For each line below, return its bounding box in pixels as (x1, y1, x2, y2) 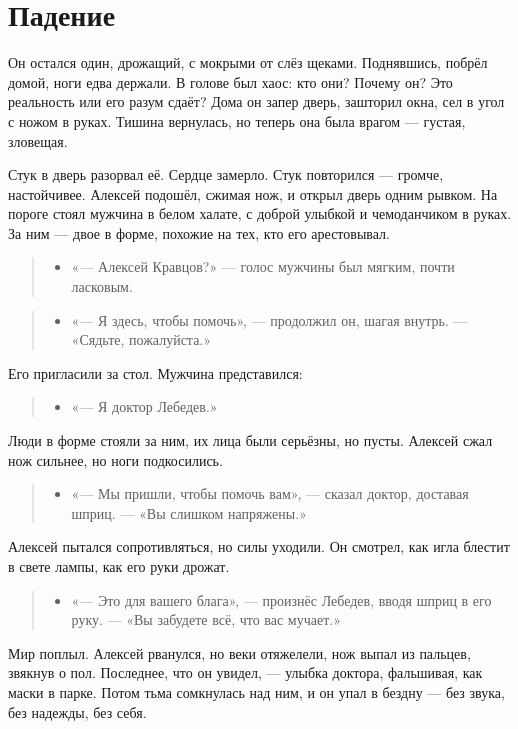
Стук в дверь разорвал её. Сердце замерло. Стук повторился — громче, (8, 164, 444, 185)
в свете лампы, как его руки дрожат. (8, 556, 230, 576)
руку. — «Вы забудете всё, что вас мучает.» (71, 609, 341, 630)
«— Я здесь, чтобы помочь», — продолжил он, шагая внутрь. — (71, 309, 468, 330)
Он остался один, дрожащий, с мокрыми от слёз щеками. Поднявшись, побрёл (8, 52, 488, 73)
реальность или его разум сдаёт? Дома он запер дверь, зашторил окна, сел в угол (8, 91, 505, 112)
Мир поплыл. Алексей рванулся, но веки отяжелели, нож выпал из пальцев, (8, 642, 471, 663)
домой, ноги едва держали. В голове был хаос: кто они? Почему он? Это (8, 71, 453, 92)
